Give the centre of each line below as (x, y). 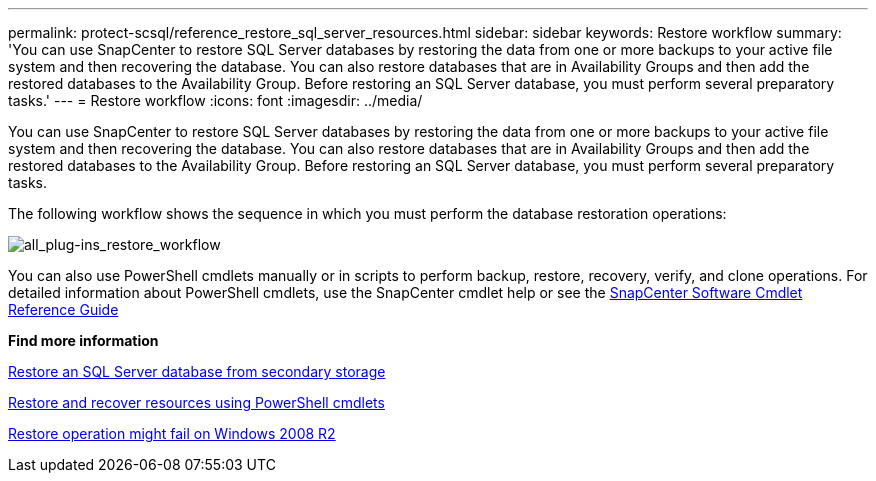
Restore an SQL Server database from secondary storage (197, 371)
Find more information (83, 340)
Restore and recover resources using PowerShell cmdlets (196, 402)
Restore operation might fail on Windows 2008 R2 (172, 433)
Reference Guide (63, 309)
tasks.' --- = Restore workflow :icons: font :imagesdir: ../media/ (215, 100)
